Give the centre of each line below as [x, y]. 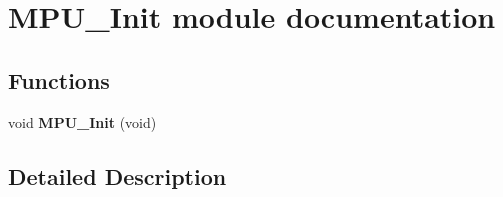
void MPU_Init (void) [82, 121]
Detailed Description [117, 175]
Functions [59, 79]
